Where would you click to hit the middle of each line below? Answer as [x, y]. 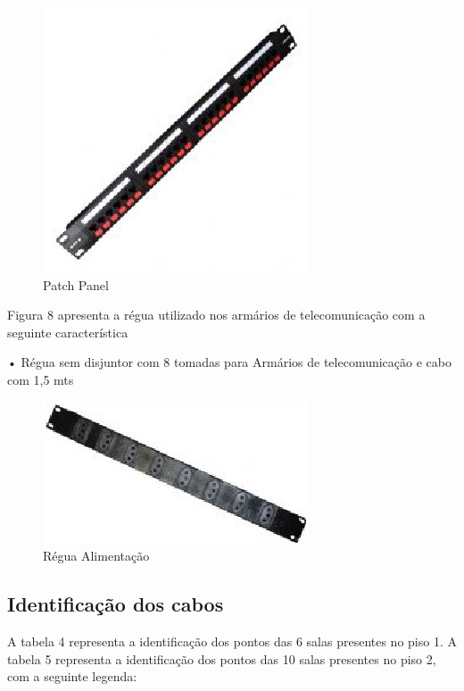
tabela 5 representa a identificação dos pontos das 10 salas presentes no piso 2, [222, 658]
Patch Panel [76, 284]
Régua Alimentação [96, 556]
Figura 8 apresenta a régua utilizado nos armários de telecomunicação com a [216, 315]
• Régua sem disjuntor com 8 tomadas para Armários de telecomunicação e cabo [229, 362]
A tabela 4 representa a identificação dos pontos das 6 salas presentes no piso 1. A [232, 641]
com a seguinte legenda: [72, 676]
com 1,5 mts [41, 379]
